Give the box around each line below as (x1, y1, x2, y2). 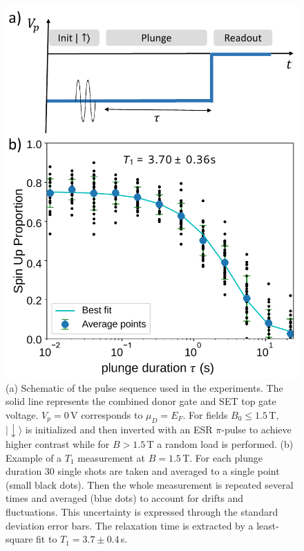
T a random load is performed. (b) (146, 437, 294, 451)
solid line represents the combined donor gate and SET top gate (6, 394, 276, 408)
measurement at (77, 450, 145, 464)
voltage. (6, 407, 39, 422)
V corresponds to (70, 407, 143, 422)
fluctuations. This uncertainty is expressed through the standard (6, 505, 278, 519)
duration (6, 464, 42, 478)
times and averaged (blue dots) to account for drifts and (6, 491, 244, 505)
